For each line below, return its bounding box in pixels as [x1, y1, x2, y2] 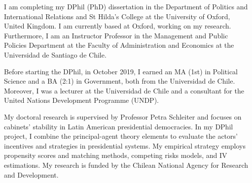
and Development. [4, 169, 59, 180]
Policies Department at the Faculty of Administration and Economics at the [4, 40, 234, 50]
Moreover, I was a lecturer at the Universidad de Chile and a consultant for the [4, 85, 244, 95]
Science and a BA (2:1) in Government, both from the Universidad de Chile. [4, 76, 235, 86]
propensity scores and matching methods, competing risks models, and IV [4, 150, 227, 160]
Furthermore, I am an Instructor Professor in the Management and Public [4, 30, 228, 40]
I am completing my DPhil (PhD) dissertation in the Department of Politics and [4, 1, 248, 11]
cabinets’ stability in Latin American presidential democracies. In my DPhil [4, 121, 233, 131]
